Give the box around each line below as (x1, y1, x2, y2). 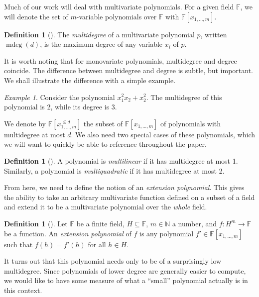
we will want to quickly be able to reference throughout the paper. (4, 139, 207, 149)
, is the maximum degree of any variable (40, 39, 163, 49)
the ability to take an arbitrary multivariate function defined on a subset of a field (4, 192, 255, 202)
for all (88, 239, 106, 249)
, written (200, 29, 227, 39)
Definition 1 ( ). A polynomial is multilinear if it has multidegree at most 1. (4, 155, 238, 166)
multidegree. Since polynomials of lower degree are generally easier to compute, (4, 265, 246, 276)
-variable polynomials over (76, 11, 157, 21)
